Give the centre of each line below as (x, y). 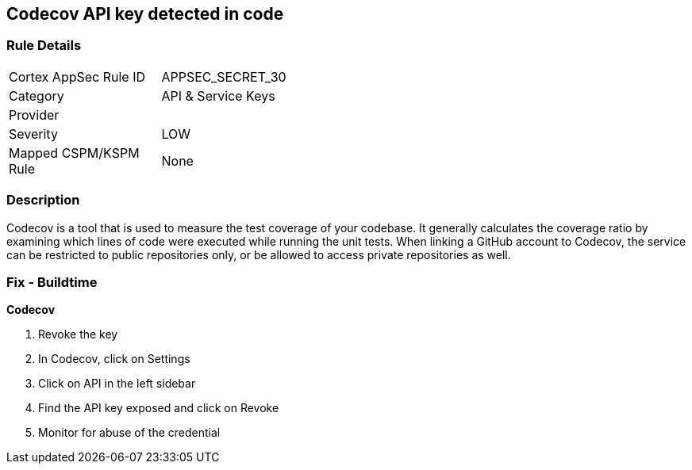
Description (43, 200)
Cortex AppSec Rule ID (77, 76)
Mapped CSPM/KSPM (74, 153)
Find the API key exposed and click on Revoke (159, 408)
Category (37, 96)
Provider (34, 115)
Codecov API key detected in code (145, 14)
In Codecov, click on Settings (114, 359)
